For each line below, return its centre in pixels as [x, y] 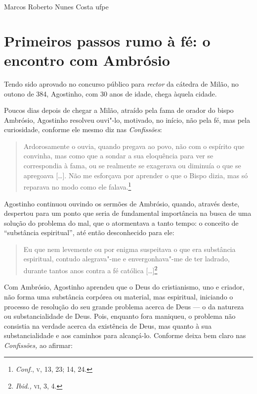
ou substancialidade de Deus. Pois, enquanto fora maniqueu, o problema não [120, 316]
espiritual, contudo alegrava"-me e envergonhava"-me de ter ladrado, [127, 259]
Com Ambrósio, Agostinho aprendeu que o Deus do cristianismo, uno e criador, [124, 287]
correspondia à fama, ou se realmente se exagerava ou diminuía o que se [132, 166]
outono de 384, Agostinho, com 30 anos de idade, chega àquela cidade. [110, 93]
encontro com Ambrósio [87, 60]
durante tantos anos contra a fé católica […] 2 [90, 270]
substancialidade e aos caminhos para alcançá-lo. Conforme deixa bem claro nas [125, 335]
